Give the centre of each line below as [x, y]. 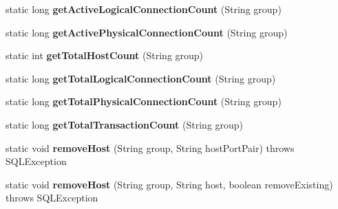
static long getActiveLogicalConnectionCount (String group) [144, 9]
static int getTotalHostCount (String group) [105, 55]
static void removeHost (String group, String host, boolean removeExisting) [169, 184]
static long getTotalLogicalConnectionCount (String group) [141, 78]
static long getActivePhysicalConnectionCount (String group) [147, 32]
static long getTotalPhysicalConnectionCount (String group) [144, 101]
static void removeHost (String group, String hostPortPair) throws [150, 147]
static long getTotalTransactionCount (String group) [125, 124]
